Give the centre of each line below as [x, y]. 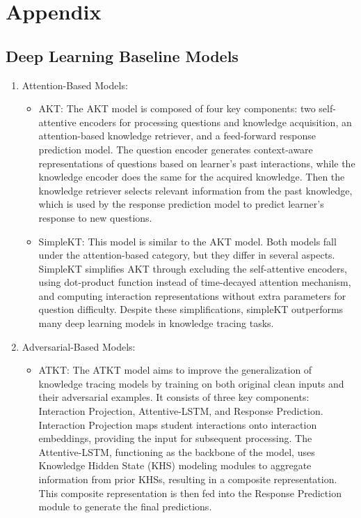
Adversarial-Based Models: [79, 346]
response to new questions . [95, 217]
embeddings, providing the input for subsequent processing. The [175, 438]
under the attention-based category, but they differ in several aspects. [187, 255]
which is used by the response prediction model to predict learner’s [181, 204]
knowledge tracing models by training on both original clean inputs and [191, 383]
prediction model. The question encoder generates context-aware [176, 149]
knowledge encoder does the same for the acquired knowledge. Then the [192, 177]
